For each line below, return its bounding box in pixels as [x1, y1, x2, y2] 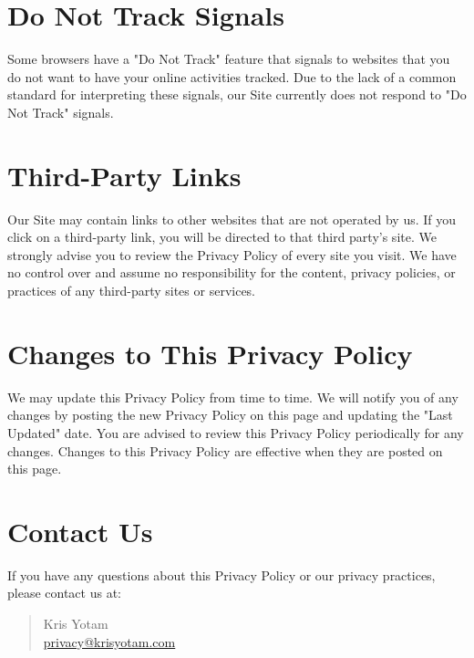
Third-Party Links [7, 156, 242, 193]
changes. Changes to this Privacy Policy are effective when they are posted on [7, 441, 443, 460]
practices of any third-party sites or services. [7, 281, 256, 299]
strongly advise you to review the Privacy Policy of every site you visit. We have [7, 245, 457, 264]
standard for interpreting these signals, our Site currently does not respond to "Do [7, 85, 467, 104]
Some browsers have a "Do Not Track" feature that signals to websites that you [7, 49, 450, 68]
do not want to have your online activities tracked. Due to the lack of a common [7, 67, 457, 86]
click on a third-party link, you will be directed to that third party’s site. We [7, 227, 437, 246]
